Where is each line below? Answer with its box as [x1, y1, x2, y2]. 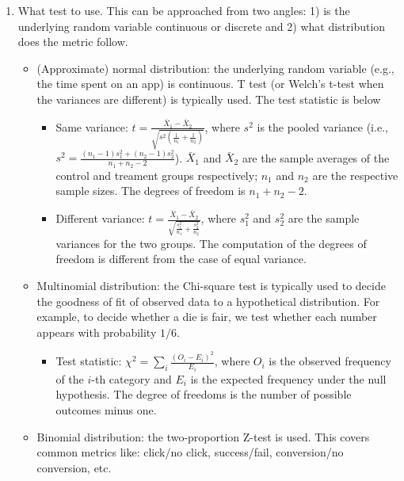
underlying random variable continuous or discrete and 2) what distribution [17, 17, 386, 34]
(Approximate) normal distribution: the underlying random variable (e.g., [36, 59, 394, 76]
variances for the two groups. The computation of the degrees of [55, 235, 367, 251]
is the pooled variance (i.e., [257, 118, 388, 135]
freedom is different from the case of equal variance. [55, 250, 307, 267]
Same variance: [55, 118, 128, 135]
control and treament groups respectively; [55, 166, 258, 183]
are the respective [312, 166, 398, 183]
